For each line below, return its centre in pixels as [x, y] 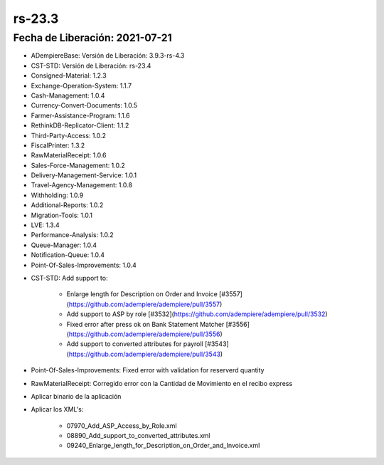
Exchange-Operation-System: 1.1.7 [81, 85]
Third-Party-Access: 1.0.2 [69, 135]
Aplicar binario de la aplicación [76, 396]
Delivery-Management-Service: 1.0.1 [84, 175]
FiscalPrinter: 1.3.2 [58, 145]
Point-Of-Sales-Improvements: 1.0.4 [84, 265]
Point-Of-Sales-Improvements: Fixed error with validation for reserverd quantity [148, 370]
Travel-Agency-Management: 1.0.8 [82, 185]
